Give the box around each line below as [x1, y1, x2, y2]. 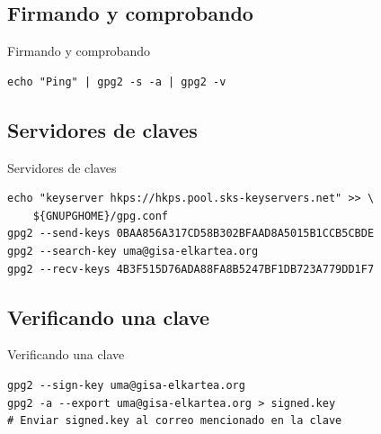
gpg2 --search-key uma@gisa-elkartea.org [7, 244, 259, 258]
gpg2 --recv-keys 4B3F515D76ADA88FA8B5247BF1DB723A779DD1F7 [7, 262, 375, 276]
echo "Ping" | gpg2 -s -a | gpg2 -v [7, 75, 226, 88]
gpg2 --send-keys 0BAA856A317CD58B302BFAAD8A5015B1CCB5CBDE [7, 227, 375, 240]
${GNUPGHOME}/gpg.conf [32, 209, 168, 222]
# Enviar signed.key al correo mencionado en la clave [7, 414, 342, 428]
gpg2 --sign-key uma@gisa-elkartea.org [7, 378, 245, 392]
